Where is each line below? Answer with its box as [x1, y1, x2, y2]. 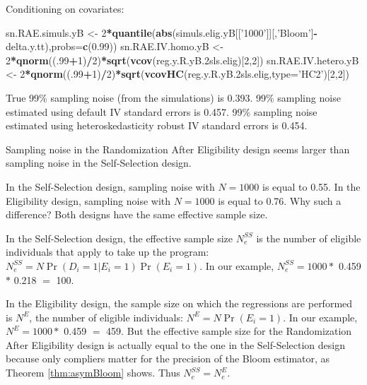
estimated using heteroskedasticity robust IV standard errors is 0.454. [6, 118, 308, 133]
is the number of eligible [256, 230, 361, 245]
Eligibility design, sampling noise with [6, 193, 171, 208]
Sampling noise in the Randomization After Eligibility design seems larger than [6, 141, 350, 156]
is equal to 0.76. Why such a [218, 193, 342, 208]
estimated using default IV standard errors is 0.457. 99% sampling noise [6, 104, 318, 119]
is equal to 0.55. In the [262, 179, 361, 194]
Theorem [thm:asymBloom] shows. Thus [6, 365, 180, 380]
